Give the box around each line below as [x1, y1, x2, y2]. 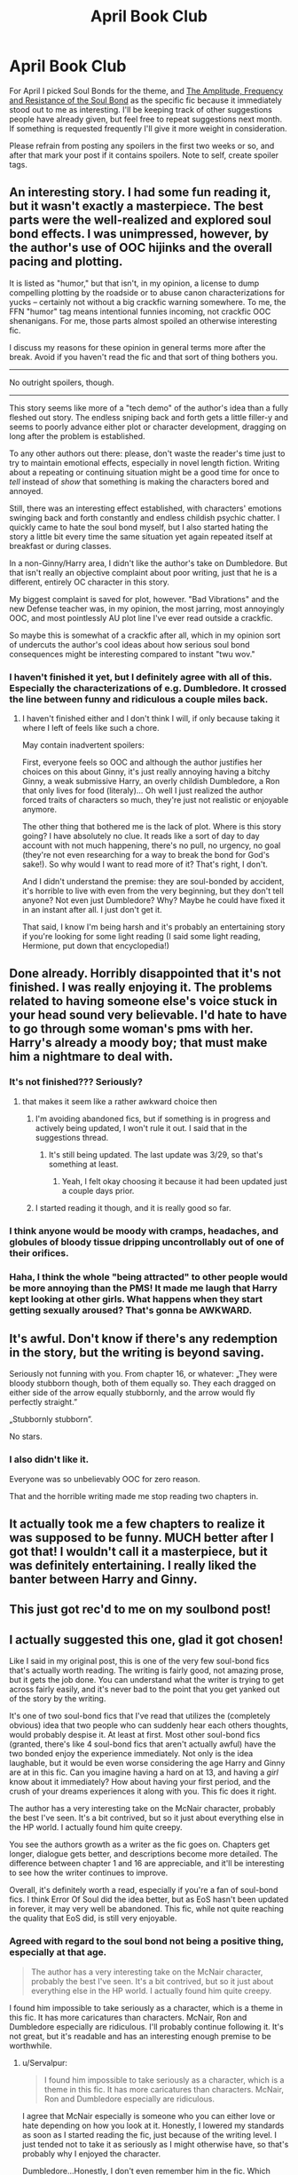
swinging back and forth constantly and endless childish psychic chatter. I [9, 512, 280, 522]
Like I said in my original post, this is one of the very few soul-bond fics [9, 1656, 270, 1667]
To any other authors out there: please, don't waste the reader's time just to [9, 448, 286, 459]
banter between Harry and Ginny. [9, 1572, 198, 1587]
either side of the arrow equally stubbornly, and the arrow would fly [9, 1387, 255, 1398]
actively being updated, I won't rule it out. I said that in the [35, 1122, 247, 1133]
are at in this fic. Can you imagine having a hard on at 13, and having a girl [9, 1767, 279, 1778]
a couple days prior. [61, 1185, 135, 1196]
